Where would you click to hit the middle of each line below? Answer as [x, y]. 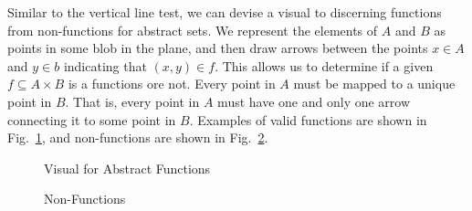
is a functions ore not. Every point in [172, 84]
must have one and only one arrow [314, 101]
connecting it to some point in [92, 119]
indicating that [105, 65]
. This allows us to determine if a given [324, 65]
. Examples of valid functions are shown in [308, 119]
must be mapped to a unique [374, 84]
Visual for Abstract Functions [127, 168]
